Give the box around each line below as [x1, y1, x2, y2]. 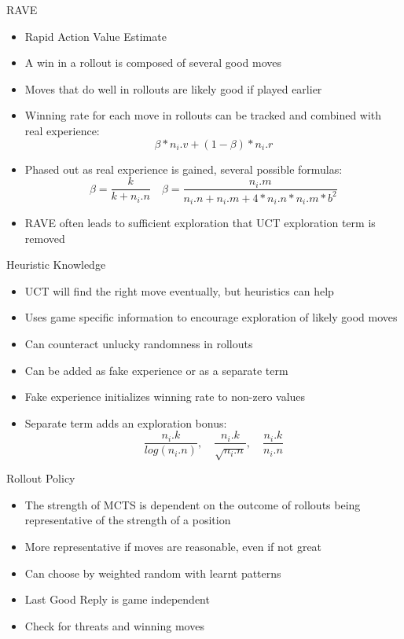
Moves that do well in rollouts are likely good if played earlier [24, 80, 322, 97]
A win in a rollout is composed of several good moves [24, 54, 282, 71]
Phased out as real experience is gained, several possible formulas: [24, 160, 343, 177]
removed [24, 230, 65, 246]
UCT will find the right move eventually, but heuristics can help [24, 282, 334, 299]
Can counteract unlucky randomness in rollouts [24, 335, 253, 351]
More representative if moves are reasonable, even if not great [24, 538, 322, 554]
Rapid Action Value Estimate [24, 28, 167, 44]
